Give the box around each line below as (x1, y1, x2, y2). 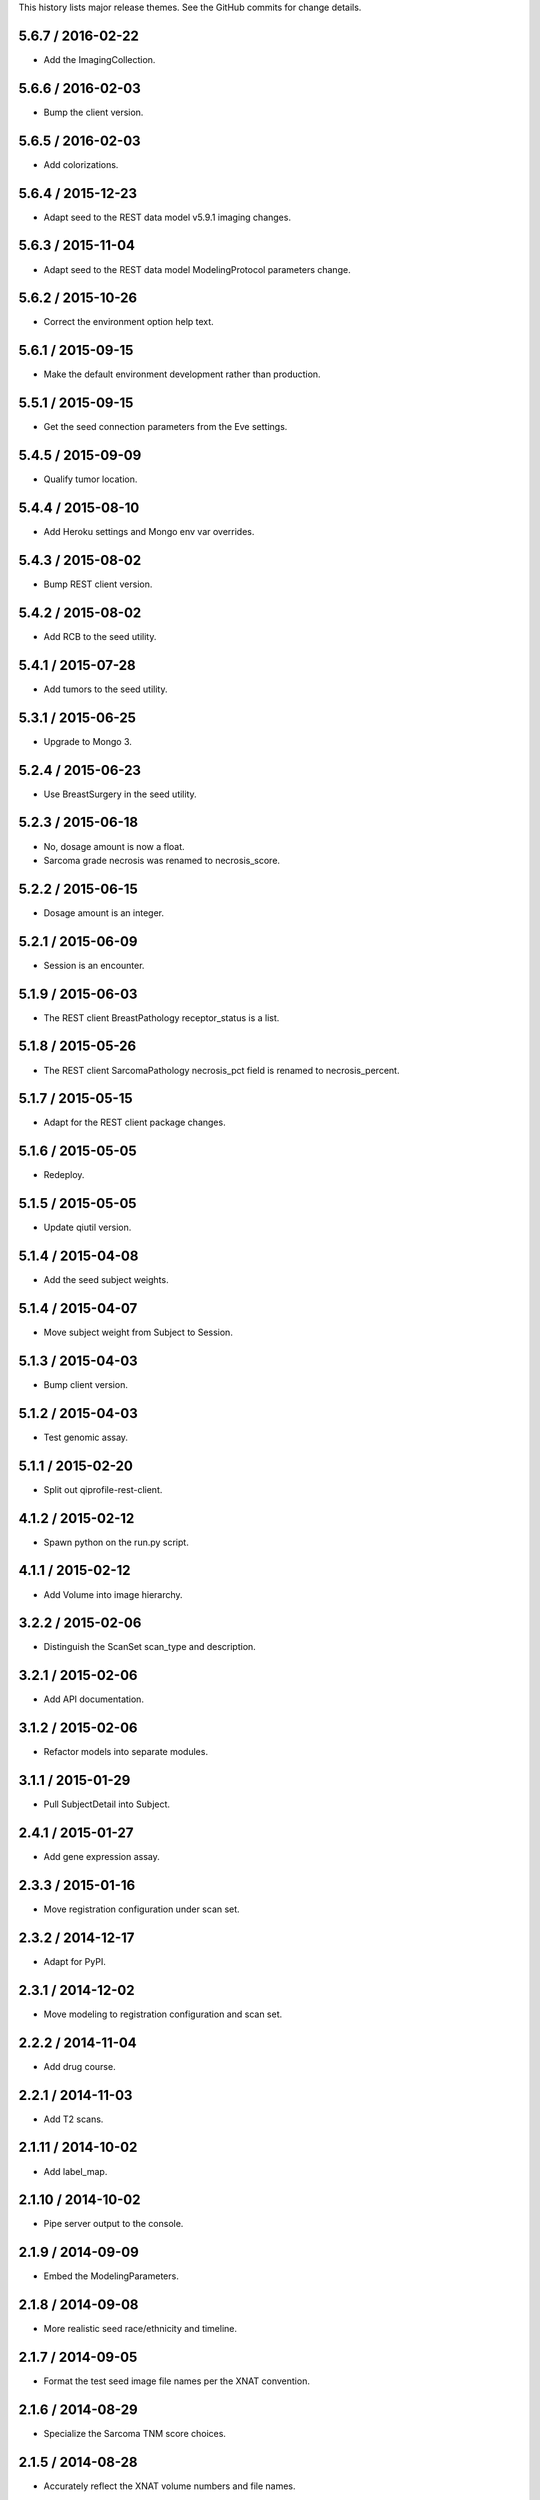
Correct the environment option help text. (43, 316, 214, 328)
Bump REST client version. (43, 578, 153, 590)
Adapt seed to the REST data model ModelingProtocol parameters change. (43, 263, 351, 275)
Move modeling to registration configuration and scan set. (43, 2008, 283, 2020)
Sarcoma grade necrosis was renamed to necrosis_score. (43, 854, 280, 866)
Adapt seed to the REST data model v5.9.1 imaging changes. (43, 211, 292, 223)
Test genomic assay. (43, 1431, 129, 1443)
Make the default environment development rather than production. (43, 368, 321, 380)
